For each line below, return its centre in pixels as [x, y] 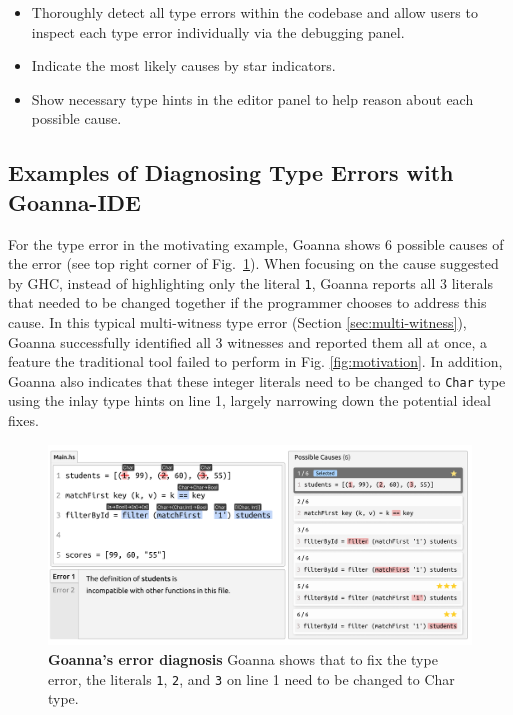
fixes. [23, 420]
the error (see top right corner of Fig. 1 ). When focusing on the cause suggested [253, 263]
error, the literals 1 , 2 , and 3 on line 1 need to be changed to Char [251, 678]
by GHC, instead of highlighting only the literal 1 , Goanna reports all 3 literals [250, 282]
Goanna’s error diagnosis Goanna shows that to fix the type [243, 659]
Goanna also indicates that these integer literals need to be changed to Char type [257, 380]
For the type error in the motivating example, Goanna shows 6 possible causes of [256, 243]
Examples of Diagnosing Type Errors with [231, 172]
